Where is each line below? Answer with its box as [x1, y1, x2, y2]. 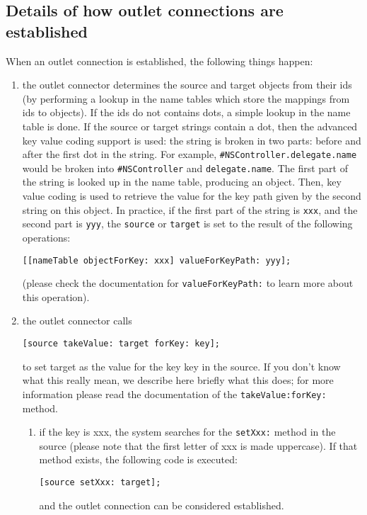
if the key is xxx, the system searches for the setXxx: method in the [39, 424, 336, 439]
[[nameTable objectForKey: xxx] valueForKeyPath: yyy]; [22, 255, 291, 266]
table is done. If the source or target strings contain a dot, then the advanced [22, 118, 358, 133]
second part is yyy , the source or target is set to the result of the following [22, 216, 353, 231]
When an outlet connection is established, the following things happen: [6, 53, 313, 68]
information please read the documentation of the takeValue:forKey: [22, 386, 327, 401]
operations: [22, 230, 71, 244]
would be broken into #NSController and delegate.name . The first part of [22, 160, 348, 175]
